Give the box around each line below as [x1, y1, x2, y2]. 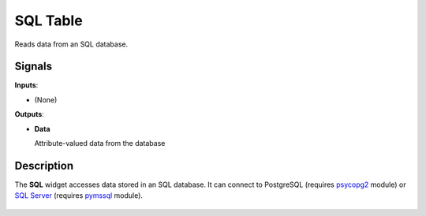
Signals [14, 60, 53, 73]
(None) [34, 95, 58, 104]
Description [14, 158, 74, 173]
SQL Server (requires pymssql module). [14, 191, 144, 200]
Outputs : [14, 110, 45, 119]
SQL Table [14, 12, 83, 29]
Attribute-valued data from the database [34, 139, 166, 148]
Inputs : [14, 80, 39, 90]
